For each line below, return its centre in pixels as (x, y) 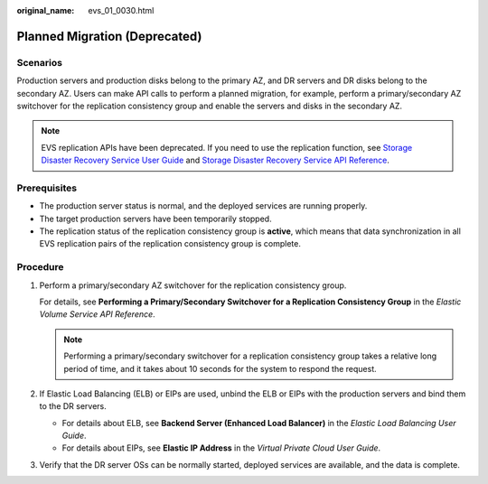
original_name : (46, 10)
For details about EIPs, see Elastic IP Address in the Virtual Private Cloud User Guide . (221, 448)
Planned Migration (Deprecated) (109, 36)
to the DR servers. (73, 406)
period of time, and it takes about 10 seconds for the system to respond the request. (220, 368)
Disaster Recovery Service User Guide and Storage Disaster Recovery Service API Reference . (216, 160)
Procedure (40, 267)
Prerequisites (47, 188)
